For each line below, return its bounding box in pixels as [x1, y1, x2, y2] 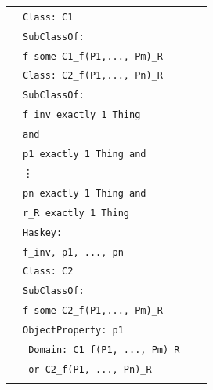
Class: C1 [23, 11, 74, 23]
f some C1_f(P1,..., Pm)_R [23, 50, 163, 62]
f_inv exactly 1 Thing [23, 109, 141, 121]
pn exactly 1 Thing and [23, 187, 146, 199]
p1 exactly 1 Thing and [23, 149, 146, 160]
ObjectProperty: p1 [23, 325, 124, 337]
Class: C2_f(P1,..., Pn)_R [23, 70, 163, 82]
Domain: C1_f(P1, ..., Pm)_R [28, 344, 180, 356]
